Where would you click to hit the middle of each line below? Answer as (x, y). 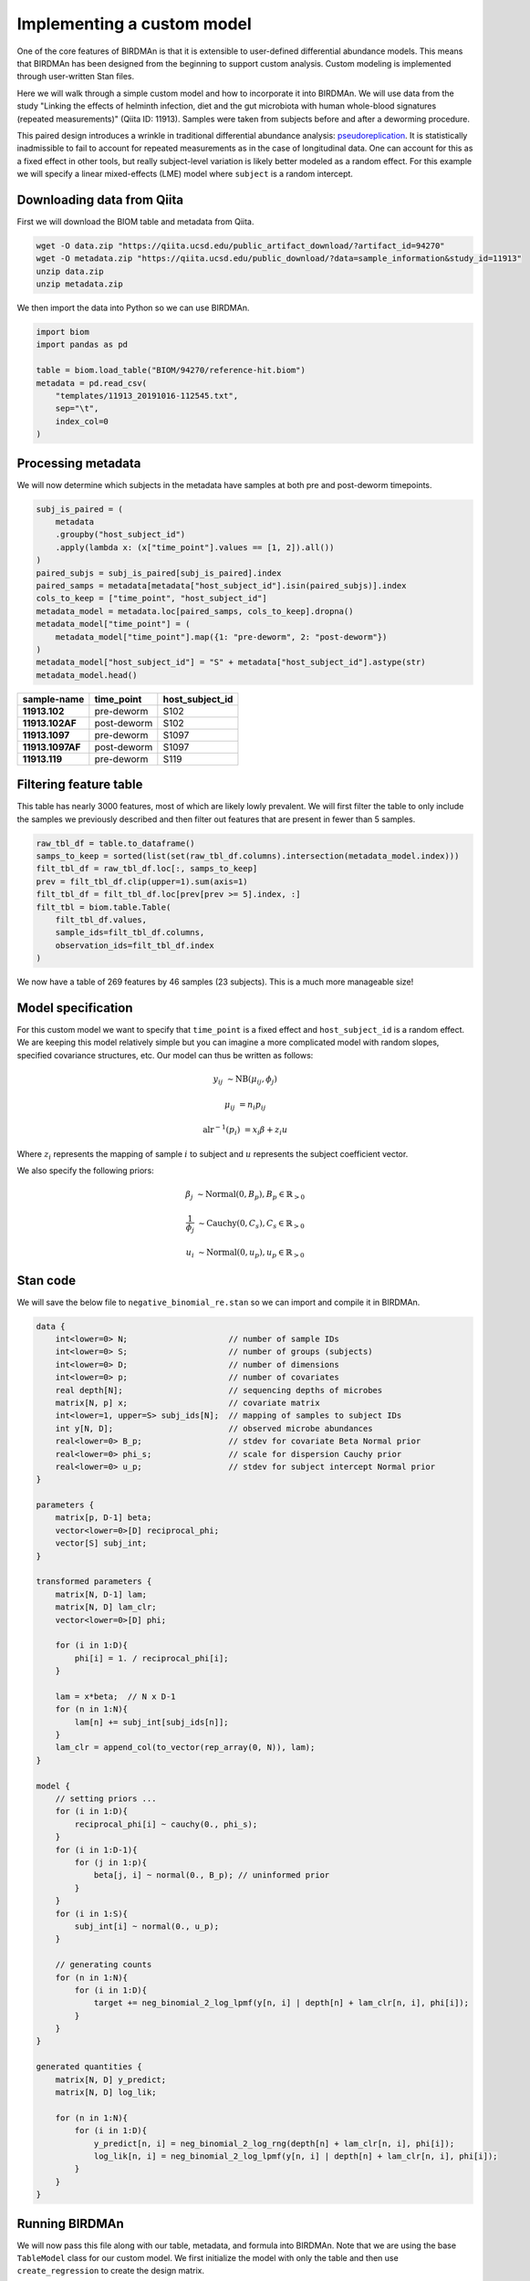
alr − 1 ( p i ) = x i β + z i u (245, 1130)
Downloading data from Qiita (100, 199)
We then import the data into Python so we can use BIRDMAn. (133, 308)
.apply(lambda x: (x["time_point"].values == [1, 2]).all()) (195, 547)
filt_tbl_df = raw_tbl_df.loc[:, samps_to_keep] (147, 869)
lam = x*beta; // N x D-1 (116, 1696)
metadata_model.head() (87, 675)
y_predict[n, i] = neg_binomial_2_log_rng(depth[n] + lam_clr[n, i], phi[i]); (274, 2143)
